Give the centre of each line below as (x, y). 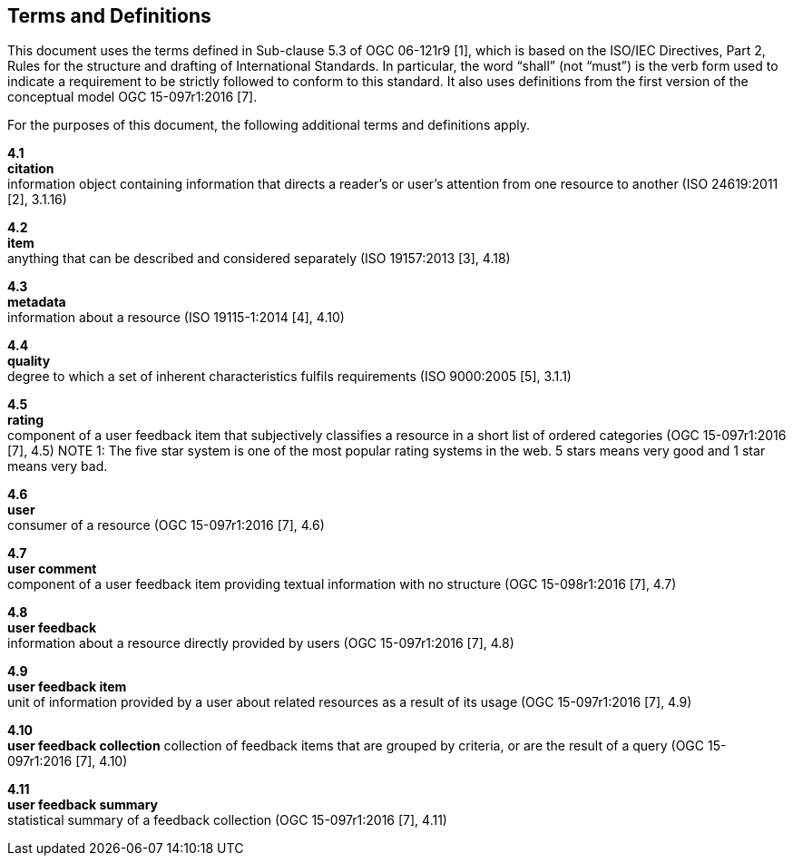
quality (29, 361)
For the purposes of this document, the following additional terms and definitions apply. (269, 125)
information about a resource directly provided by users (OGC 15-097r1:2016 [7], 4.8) (261, 643)
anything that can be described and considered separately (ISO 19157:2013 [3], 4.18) (259, 259)
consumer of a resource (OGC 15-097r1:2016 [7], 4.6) (166, 525)
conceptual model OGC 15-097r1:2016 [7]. (132, 97)
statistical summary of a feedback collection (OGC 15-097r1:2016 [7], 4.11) (227, 820)
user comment (52, 569)
